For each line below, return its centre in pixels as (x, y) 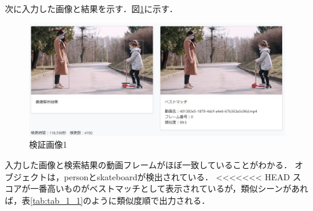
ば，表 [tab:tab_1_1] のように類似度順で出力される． (108, 200)
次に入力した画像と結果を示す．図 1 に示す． (91, 8)
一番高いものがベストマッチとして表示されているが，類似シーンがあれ (169, 188)
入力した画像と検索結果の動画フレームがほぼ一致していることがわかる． (149, 164)
